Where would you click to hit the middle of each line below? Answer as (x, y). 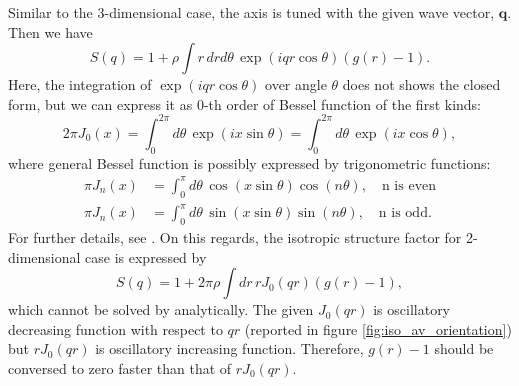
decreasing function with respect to (115, 328)
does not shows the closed (421, 84)
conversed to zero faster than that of (120, 367)
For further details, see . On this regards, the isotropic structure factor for (235, 236)
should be (464, 348)
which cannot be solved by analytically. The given (161, 309)
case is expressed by (146, 256)
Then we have (50, 31)
